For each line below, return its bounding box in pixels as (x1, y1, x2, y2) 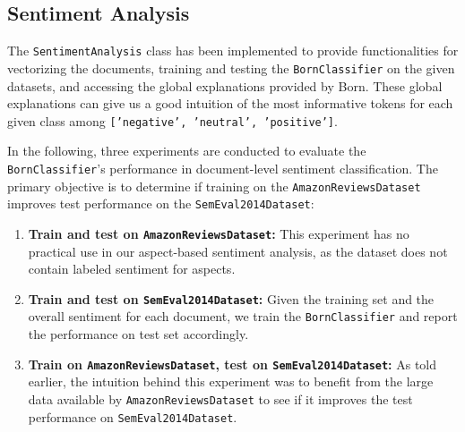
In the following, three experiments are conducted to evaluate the (7, 141, 366, 160)
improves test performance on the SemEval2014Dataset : (7, 194, 314, 213)
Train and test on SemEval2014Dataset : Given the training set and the (28, 289, 435, 308)
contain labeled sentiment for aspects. (28, 259, 236, 278)
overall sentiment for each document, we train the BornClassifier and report (28, 307, 458, 326)
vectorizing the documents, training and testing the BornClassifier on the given (7, 58, 455, 77)
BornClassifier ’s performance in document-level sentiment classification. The (7, 158, 438, 177)
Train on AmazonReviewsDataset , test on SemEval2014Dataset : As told (28, 354, 437, 373)
